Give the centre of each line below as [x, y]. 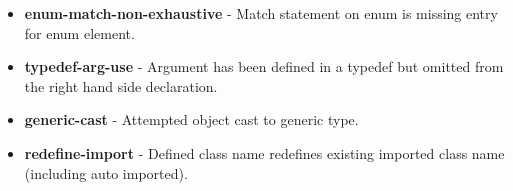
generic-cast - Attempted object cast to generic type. [191, 119]
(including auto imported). [106, 172]
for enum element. [79, 32]
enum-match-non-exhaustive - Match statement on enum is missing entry [261, 13]
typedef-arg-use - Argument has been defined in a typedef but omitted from [264, 66]
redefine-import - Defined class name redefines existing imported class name [264, 152]
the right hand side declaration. [121, 85]
